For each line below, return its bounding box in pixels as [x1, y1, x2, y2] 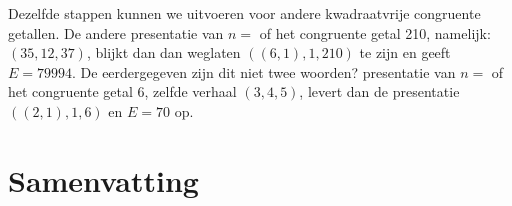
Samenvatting [8, 159, 199, 200]
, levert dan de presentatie [299, 81, 460, 102]
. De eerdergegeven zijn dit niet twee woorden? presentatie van [72, 61, 456, 82]
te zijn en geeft [359, 42, 451, 63]
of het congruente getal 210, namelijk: [259, 22, 491, 43]
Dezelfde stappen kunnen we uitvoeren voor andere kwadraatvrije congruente [8, 3, 481, 23]
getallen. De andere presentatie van [8, 22, 224, 43]
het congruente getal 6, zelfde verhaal [8, 81, 237, 102]
